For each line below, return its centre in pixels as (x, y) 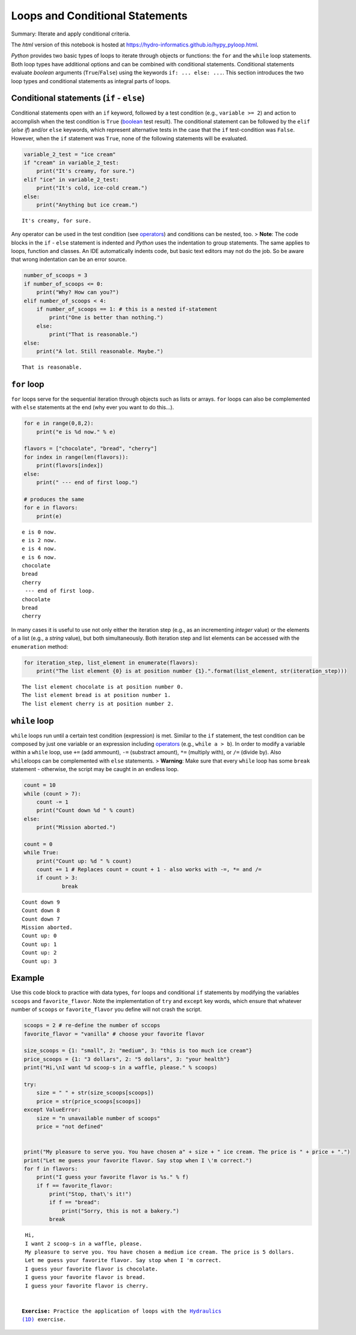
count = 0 (38, 844)
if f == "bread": (75, 1202)
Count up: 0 (39, 936)
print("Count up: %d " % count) (84, 861)
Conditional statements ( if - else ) (78, 98)
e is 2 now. (39, 540)
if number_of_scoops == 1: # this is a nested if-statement (127, 309)
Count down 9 (41, 902)
